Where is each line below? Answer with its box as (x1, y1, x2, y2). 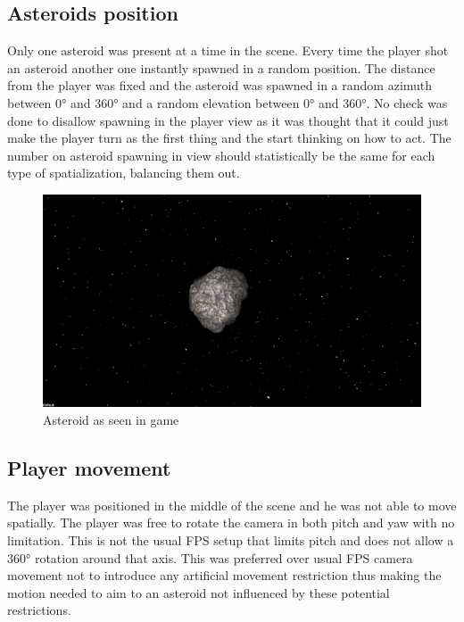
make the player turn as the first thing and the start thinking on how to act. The (7, 129, 452, 147)
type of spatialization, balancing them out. (7, 163, 240, 182)
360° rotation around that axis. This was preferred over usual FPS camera (7, 548, 413, 567)
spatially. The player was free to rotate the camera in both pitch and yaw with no (7, 513, 455, 532)
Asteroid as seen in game (43, 411, 179, 429)
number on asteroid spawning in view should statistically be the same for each (7, 145, 435, 164)
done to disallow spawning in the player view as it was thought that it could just (7, 111, 449, 129)
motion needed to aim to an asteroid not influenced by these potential (7, 583, 390, 601)
